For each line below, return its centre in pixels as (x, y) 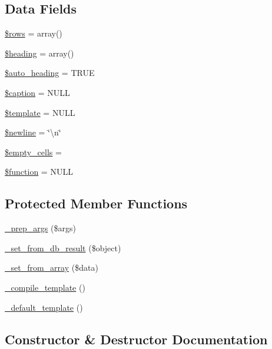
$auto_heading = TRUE (50, 73)
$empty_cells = (33, 152)
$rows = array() (34, 33)
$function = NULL (39, 172)
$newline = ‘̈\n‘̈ (33, 132)
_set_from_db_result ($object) (63, 247)
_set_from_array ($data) (52, 267)
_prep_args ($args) (40, 228)
